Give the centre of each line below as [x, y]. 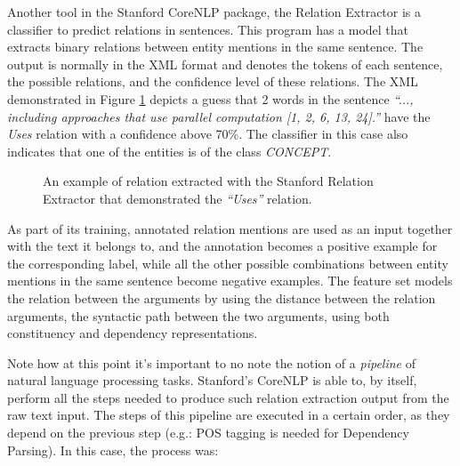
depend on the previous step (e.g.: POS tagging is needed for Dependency [208, 433]
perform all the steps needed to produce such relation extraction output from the [228, 397]
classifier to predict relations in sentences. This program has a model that [208, 29]
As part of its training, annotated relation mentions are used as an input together [230, 228]
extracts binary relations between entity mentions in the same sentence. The [215, 47]
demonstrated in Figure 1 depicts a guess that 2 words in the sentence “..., [210, 98]
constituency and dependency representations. [133, 333]
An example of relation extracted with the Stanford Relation [208, 181]
